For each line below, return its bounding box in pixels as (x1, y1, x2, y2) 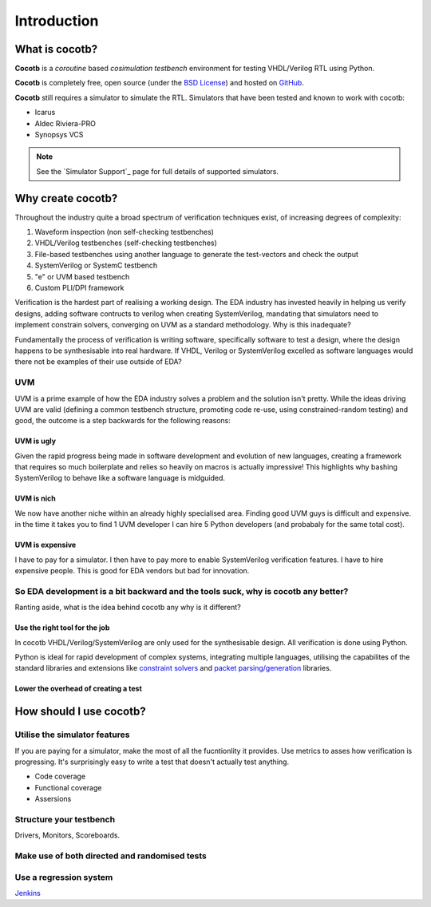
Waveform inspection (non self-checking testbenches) (34, 228, 215, 237)
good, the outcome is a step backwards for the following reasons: (14, 416, 231, 426)
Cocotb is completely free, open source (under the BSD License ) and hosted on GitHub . (14, 78, 305, 88)
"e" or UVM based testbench (34, 271, 130, 281)
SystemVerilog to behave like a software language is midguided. (14, 473, 226, 483)
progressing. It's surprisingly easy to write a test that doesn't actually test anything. (14, 757, 290, 766)
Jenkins (14, 888, 42, 897)
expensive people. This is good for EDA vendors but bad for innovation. (14, 566, 250, 576)
